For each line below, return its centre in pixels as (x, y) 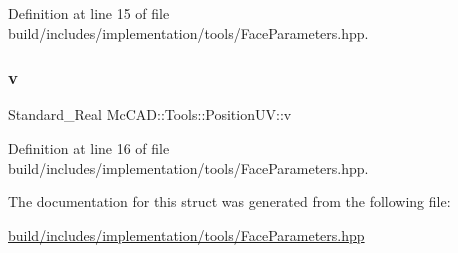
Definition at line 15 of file (89, 13)
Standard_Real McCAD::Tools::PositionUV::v (150, 114)
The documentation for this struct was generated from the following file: (229, 201)
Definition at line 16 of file (89, 148)
